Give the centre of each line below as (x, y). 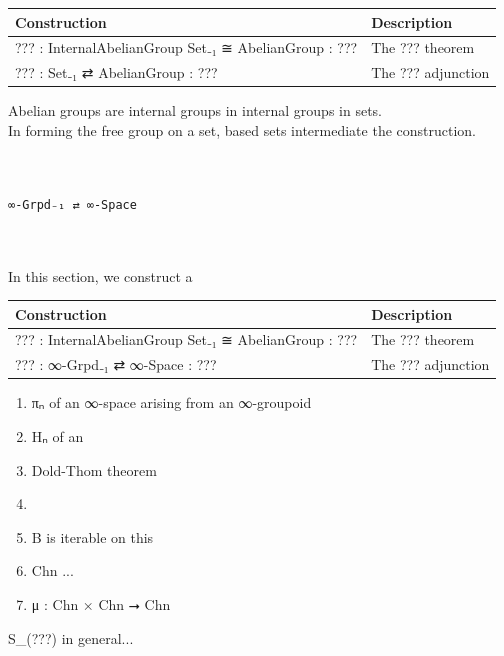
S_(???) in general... (71, 637)
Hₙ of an (57, 435)
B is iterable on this (92, 536)
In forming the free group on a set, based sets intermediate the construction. (242, 129)
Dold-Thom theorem (94, 469)
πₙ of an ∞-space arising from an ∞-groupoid (171, 402)
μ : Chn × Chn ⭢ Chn (101, 603)
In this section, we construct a (100, 275)
